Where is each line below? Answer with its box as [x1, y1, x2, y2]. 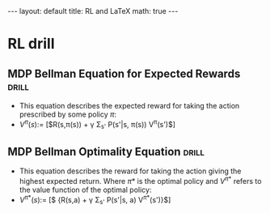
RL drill [7, 35, 55, 53]
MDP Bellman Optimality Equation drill [7, 144, 205, 159]
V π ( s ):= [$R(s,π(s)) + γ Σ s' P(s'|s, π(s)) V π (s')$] [19, 118, 175, 131]
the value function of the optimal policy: [19, 185, 152, 194]
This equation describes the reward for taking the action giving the [19, 166, 242, 176]
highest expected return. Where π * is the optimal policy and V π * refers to [19, 175, 262, 185]
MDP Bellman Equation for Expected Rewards [7, 66, 241, 80]
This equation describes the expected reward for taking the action [19, 101, 240, 110]
